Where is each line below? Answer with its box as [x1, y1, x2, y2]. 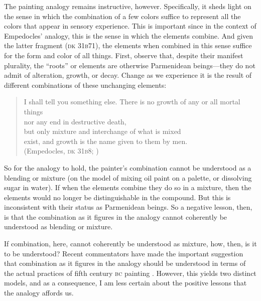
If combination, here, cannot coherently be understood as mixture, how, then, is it [4, 238, 257, 249]
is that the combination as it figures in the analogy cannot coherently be [4, 211, 227, 222]
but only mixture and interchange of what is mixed [24, 126, 181, 136]
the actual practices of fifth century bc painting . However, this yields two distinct [4, 267, 256, 278]
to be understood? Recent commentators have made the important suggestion [4, 248, 243, 258]
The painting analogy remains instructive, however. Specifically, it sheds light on [4, 1, 251, 11]
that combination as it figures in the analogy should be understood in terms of [4, 258, 246, 268]
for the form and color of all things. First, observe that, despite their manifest [4, 50, 243, 60]
